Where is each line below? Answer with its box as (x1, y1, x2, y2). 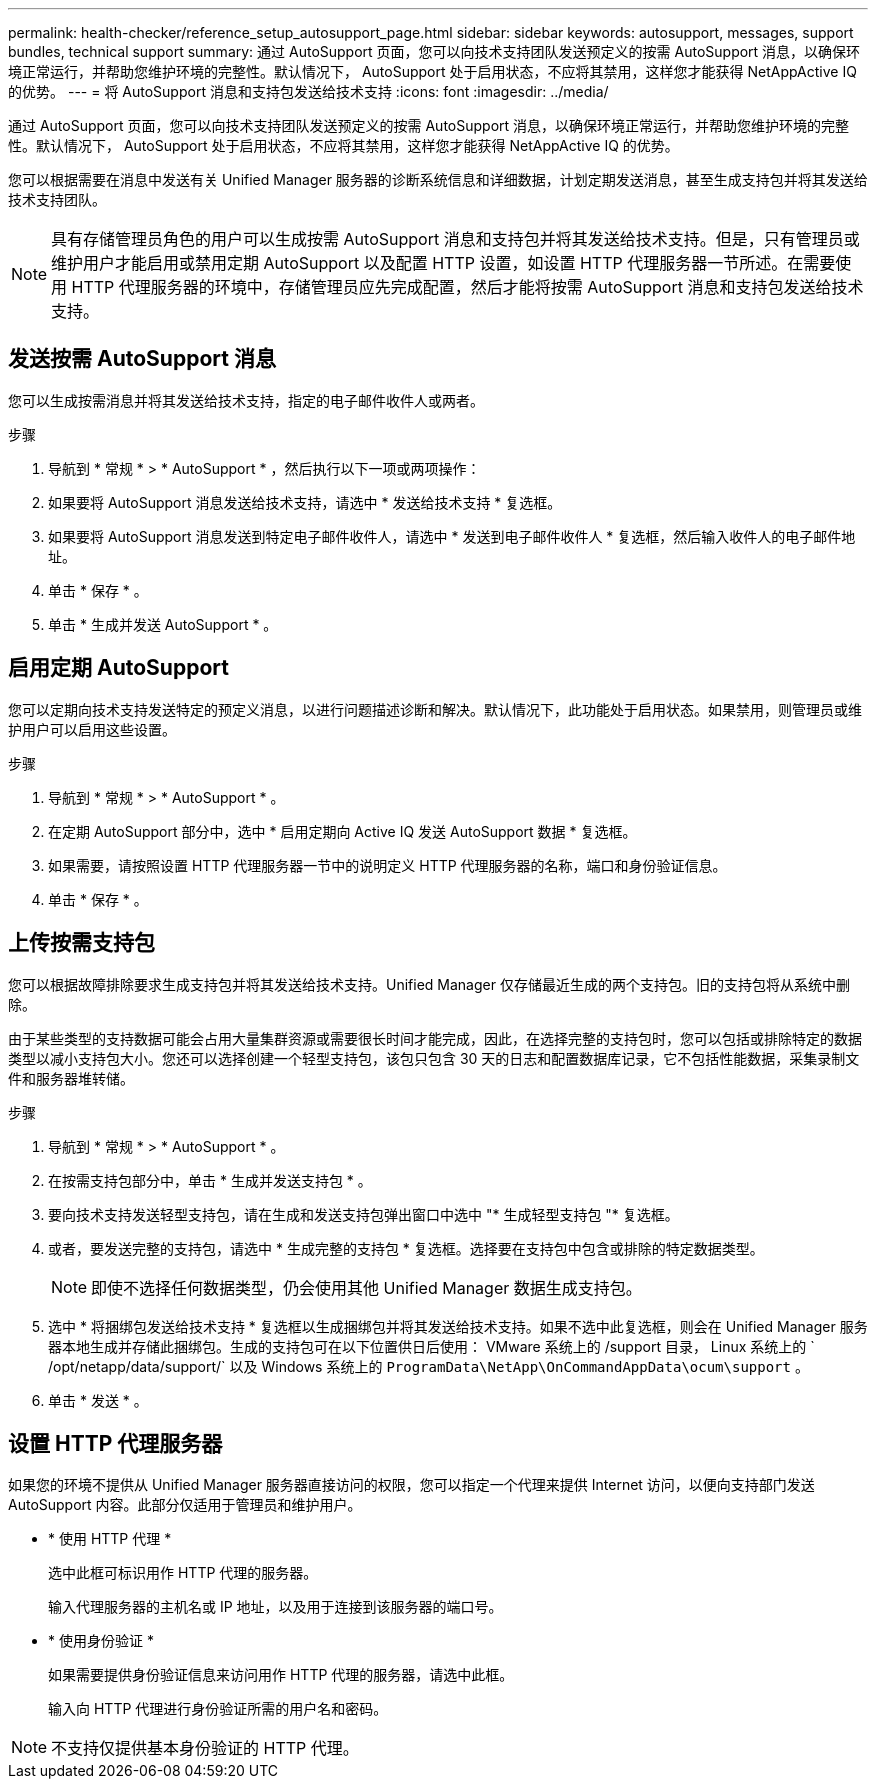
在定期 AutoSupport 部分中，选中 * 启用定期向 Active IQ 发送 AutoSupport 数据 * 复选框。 (48, 822, 637, 840)
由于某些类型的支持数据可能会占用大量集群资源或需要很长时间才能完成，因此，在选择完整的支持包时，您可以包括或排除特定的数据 (8, 1029, 862, 1047)
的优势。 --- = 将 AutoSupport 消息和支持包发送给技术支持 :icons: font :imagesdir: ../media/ (8, 83, 609, 100)
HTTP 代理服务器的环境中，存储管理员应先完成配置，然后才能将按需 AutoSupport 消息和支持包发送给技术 (71, 277, 864, 297)
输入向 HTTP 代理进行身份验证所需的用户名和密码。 (48, 1700, 388, 1718)
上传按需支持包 (8, 930, 155, 956)
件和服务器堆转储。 (8, 1069, 134, 1087)
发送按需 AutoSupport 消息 (8, 346, 276, 372)
